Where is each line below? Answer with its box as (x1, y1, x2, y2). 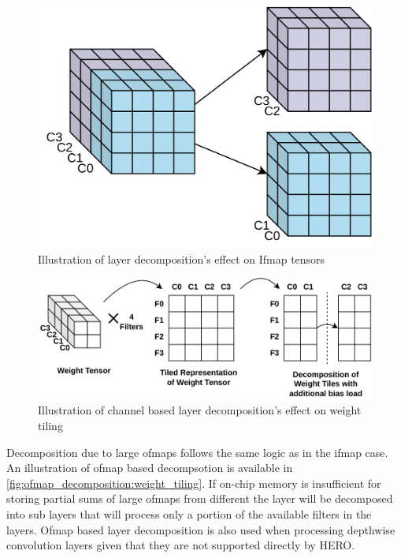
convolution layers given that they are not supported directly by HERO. (6, 537, 355, 553)
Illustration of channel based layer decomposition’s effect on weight (38, 402, 362, 418)
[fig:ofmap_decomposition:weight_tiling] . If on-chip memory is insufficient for (6, 474, 381, 491)
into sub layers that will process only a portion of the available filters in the (6, 505, 372, 522)
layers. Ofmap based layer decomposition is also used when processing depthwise (6, 521, 395, 537)
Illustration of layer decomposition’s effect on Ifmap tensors (38, 250, 325, 267)
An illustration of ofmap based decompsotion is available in (6, 459, 293, 476)
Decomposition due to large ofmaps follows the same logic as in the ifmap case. (6, 444, 388, 460)
